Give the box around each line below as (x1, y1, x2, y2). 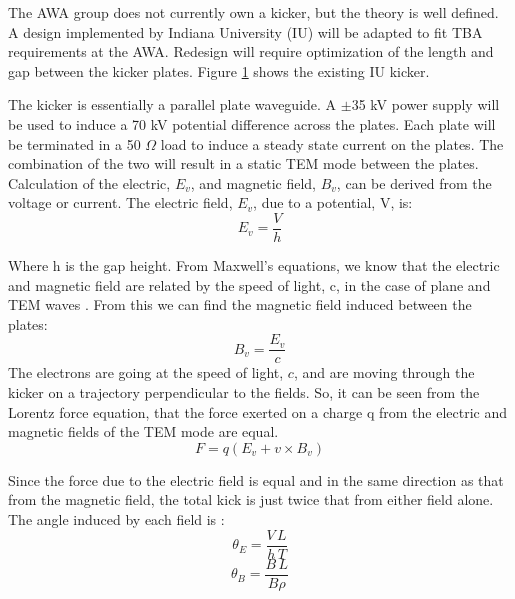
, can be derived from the (336, 172, 492, 193)
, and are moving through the (293, 362, 475, 383)
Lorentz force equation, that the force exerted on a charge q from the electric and (8, 401, 507, 422)
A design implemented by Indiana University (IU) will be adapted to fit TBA (8, 21, 483, 42)
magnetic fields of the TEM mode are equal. (8, 421, 279, 442)
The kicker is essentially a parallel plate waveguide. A (8, 94, 337, 115)
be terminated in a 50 (8, 133, 141, 154)
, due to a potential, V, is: (253, 192, 413, 213)
